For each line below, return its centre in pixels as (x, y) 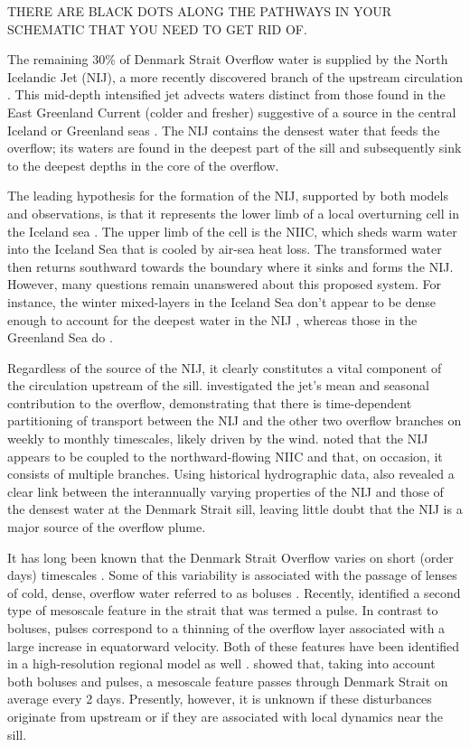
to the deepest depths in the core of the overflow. (143, 165)
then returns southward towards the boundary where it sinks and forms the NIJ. (230, 266)
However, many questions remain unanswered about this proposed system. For (225, 284)
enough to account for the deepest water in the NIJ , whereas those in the (212, 319)
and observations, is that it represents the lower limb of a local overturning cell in (233, 213)
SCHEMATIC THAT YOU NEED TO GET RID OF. (157, 28)
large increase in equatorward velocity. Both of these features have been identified (233, 645)
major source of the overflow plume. (107, 527)
